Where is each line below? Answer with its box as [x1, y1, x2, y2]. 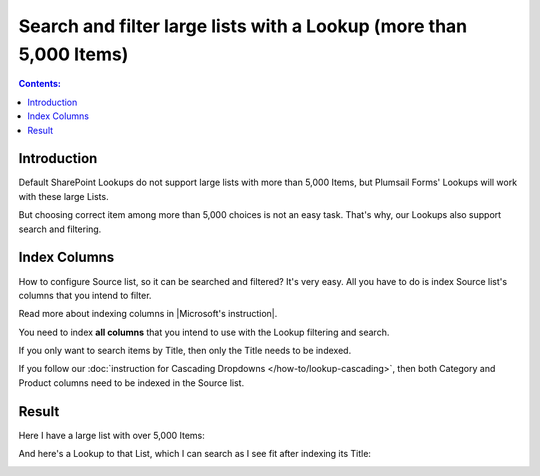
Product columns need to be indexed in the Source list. [18, 376, 245, 389]
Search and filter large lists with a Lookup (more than [18, 15, 468, 37]
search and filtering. [18, 223, 102, 235]
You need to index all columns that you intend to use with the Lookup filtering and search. [18, 326, 390, 338]
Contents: [18, 78, 62, 90]
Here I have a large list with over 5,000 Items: [18, 429, 205, 441]
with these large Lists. [18, 190, 109, 202]
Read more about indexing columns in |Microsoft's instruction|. [18, 308, 278, 320]
